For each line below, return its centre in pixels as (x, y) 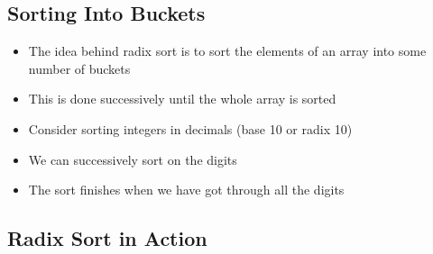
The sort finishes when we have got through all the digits (186, 190)
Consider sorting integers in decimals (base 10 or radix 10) (190, 128)
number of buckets (79, 68)
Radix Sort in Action (107, 238)
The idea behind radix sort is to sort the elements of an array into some (227, 51)
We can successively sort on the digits (133, 159)
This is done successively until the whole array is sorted (182, 99)
